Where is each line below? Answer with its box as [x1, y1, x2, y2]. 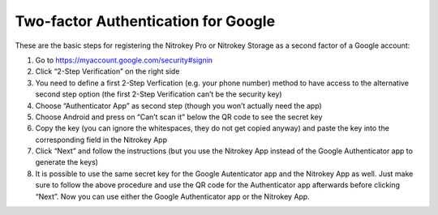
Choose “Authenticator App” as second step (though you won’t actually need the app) [35, 101, 322, 110]
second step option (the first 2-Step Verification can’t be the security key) [35, 89, 283, 99]
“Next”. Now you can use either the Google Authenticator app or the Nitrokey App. [35, 191, 310, 201]
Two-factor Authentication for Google [15, 12, 276, 30]
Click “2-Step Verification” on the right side [35, 67, 180, 76]
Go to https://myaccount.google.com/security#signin [35, 55, 213, 65]
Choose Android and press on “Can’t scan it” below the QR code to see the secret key [35, 112, 323, 122]
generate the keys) [35, 157, 99, 167]
